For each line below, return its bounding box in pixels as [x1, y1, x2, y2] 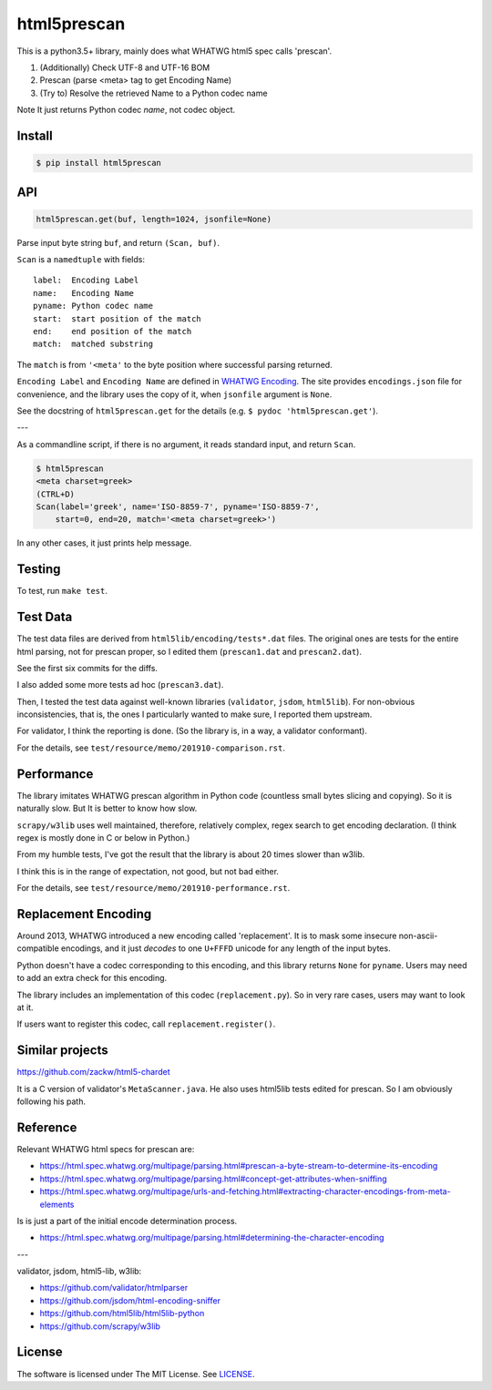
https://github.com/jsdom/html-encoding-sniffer [39, 1294, 220, 1306]
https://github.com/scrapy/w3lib [39, 1321, 161, 1332]
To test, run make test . [16, 586, 108, 597]
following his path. [16, 1096, 87, 1107]
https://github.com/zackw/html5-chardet [16, 1067, 170, 1078]
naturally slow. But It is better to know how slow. [16, 802, 198, 814]
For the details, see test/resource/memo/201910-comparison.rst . [16, 742, 286, 753]
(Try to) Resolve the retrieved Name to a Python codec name [39, 87, 268, 98]
